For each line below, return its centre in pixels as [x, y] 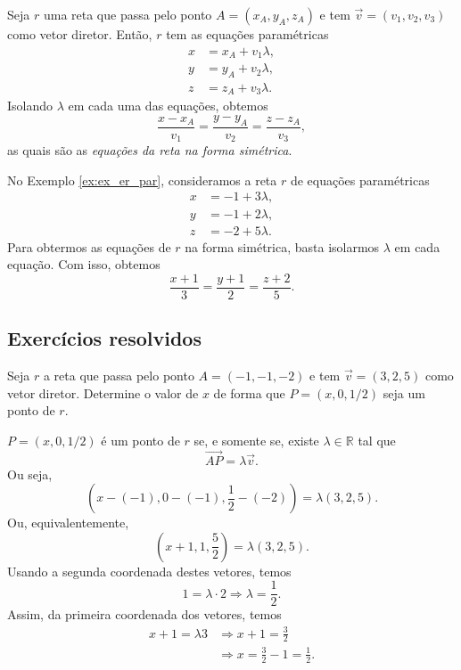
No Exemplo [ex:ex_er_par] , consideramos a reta [142, 180]
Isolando [30, 106]
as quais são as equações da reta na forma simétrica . [150, 150]
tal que [377, 440]
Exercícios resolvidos [104, 338]
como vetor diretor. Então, [80, 34]
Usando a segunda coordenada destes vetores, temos [149, 571]
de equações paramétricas [360, 180]
